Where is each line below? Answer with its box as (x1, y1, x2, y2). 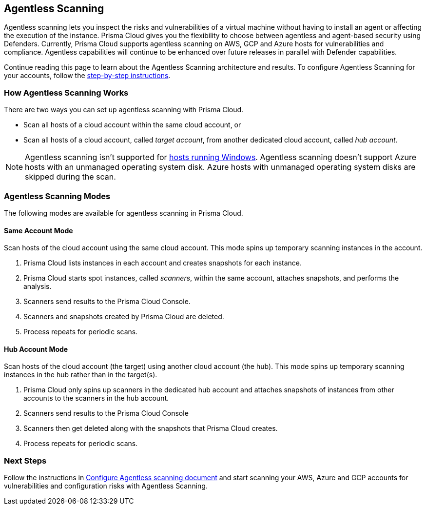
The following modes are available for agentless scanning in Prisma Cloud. (4, 208, 243, 217)
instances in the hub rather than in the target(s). (4, 370, 157, 379)
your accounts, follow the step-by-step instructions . (4, 71, 171, 80)
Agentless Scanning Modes (4, 191, 111, 201)
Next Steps (4, 455, 47, 466)
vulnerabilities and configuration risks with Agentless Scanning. (4, 482, 208, 490)
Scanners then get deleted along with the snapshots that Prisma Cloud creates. (23, 424, 278, 433)
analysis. (23, 282, 52, 291)
